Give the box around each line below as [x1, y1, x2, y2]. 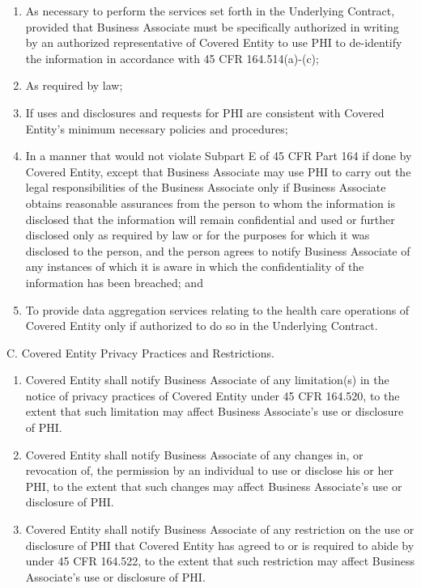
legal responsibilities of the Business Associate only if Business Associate [25, 179, 386, 196]
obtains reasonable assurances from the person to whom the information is [25, 194, 395, 211]
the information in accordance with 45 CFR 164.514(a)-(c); [25, 49, 319, 66]
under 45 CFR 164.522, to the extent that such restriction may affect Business [25, 552, 415, 569]
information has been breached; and [25, 273, 203, 290]
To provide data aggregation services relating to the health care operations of [25, 301, 410, 318]
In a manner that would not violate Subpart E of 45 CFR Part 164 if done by [25, 147, 412, 164]
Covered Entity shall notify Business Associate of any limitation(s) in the [25, 371, 389, 388]
